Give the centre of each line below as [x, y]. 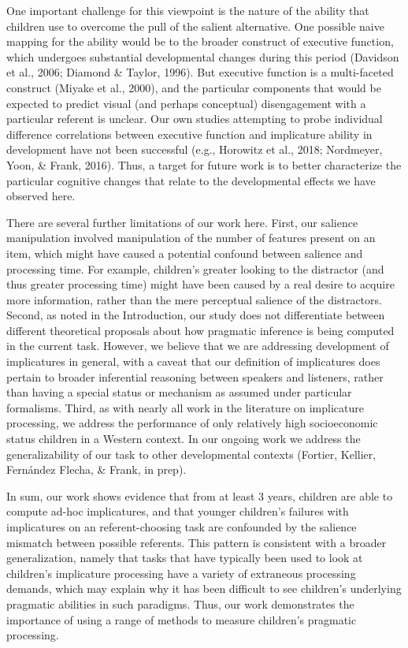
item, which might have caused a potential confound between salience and [185, 253]
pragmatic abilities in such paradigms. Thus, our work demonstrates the [180, 603]
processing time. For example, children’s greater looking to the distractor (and [195, 268]
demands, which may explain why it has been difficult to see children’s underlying [204, 588]
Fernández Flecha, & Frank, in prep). [96, 469]
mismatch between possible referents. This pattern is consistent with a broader [197, 542]
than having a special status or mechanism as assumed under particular [179, 392]
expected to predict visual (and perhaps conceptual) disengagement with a [186, 103]
